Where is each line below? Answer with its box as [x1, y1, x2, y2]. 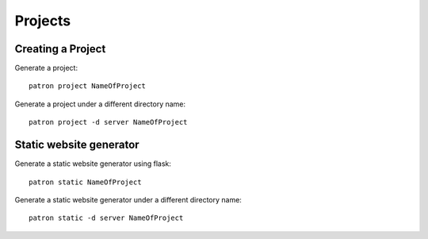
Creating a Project [14, 42, 106, 56]
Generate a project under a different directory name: [14, 99, 186, 109]
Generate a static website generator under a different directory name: [14, 195, 242, 204]
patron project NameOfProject [29, 82, 147, 91]
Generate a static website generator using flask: [14, 159, 172, 168]
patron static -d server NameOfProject [29, 214, 184, 222]
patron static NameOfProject [29, 177, 142, 187]
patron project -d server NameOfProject [29, 118, 188, 127]
